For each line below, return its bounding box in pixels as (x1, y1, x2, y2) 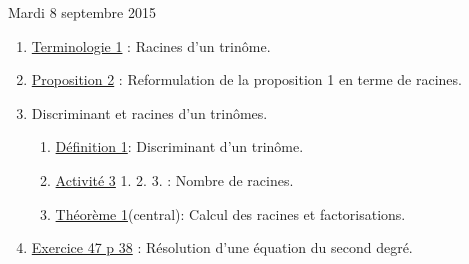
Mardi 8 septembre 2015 (8, 2, 156, 22)
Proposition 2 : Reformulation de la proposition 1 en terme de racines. (31, 69, 462, 90)
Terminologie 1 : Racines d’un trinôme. (31, 35, 271, 56)
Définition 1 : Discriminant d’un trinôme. (55, 136, 304, 157)
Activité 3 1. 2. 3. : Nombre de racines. (55, 169, 294, 190)
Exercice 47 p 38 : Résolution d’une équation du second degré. (31, 237, 413, 258)
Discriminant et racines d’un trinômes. (31, 102, 268, 123)
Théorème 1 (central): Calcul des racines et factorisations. (55, 203, 406, 224)
